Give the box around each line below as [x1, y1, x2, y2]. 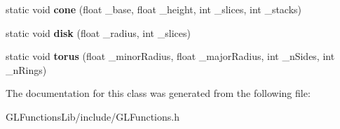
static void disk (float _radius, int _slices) [6, 25, 191, 40]
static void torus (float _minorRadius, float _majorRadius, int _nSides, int [6, 49, 335, 63]
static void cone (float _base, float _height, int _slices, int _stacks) [6, 2, 302, 16]
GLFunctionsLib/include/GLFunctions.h [6, 109, 179, 123]
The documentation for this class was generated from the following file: [6, 86, 311, 100]
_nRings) [6, 62, 47, 77]
